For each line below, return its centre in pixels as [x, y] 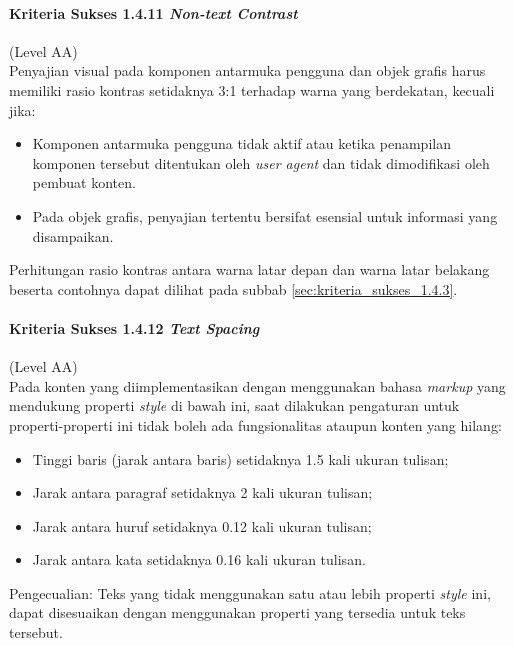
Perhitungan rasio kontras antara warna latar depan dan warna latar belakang [249, 269]
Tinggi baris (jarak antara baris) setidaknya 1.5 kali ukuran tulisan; [240, 458]
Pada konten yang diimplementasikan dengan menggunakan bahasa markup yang [257, 385]
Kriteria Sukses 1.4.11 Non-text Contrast [153, 12]
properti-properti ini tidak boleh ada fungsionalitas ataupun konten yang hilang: [255, 424]
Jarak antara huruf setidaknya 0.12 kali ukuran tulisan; [202, 525]
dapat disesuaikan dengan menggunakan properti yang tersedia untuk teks [237, 612]
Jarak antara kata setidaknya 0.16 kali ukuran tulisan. [199, 559]
